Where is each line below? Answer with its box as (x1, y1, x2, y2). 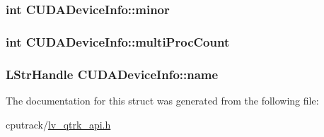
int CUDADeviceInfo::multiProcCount (6, 32, 230, 50)
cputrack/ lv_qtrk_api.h (6, 117, 111, 131)
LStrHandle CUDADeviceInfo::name (6, 65, 219, 83)
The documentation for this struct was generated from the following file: (6, 93, 319, 107)
